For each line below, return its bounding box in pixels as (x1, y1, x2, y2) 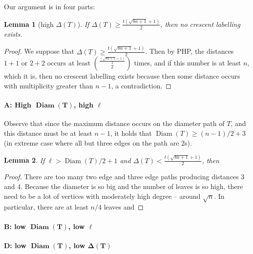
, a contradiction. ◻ (111, 81, 171, 91)
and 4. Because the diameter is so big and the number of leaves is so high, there (4, 181, 243, 191)
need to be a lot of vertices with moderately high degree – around (4, 190, 201, 201)
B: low (4, 221, 26, 231)
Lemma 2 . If (4, 155, 45, 165)
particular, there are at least (4, 202, 88, 212)
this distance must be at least (4, 128, 92, 138)
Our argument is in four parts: (4, 1, 95, 11)
